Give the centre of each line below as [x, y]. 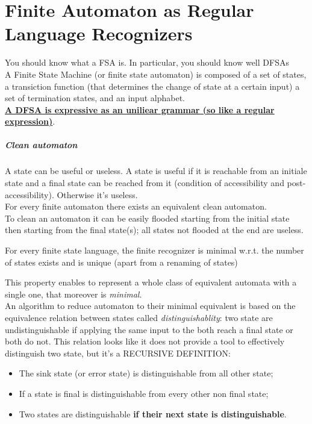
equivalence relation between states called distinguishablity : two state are [139, 317]
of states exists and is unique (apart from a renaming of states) [121, 262]
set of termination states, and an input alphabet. [95, 98]
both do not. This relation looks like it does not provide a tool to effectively [145, 341]
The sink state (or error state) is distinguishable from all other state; [146, 373]
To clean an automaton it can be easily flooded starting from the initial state [147, 218]
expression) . [30, 121]
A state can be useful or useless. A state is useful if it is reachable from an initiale [156, 171]
